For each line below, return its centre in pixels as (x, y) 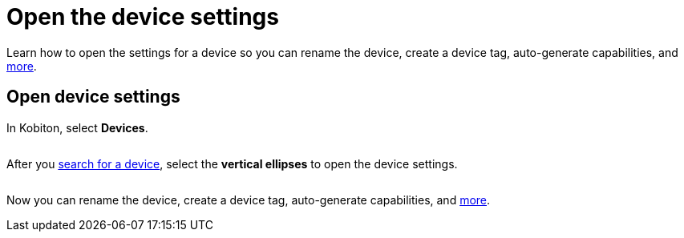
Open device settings (93, 97)
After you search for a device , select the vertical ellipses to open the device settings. (232, 163)
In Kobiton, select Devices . (77, 127)
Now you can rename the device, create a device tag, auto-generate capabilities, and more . (249, 200)
